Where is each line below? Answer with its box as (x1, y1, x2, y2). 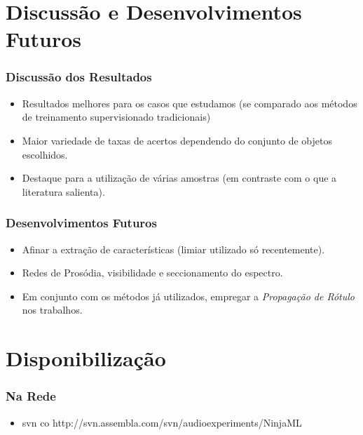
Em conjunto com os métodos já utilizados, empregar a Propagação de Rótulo (22, 288, 355, 303)
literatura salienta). (22, 184, 105, 199)
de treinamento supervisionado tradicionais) (22, 109, 211, 124)
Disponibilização (6, 344, 166, 373)
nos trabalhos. (22, 302, 83, 317)
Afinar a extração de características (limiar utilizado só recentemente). (22, 241, 325, 256)
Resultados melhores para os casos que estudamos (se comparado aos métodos (22, 95, 357, 110)
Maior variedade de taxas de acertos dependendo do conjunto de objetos (22, 133, 332, 147)
